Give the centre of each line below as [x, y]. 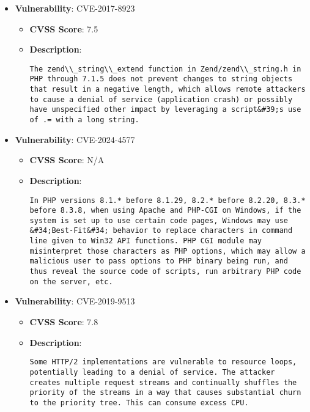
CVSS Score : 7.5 [64, 28]
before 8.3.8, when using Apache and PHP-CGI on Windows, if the [165, 211]
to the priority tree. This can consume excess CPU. [139, 403]
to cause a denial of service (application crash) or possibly [161, 99]
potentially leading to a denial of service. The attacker [152, 372]
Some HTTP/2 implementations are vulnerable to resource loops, [163, 362]
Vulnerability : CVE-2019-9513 [75, 301]
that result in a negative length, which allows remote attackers [168, 90]
